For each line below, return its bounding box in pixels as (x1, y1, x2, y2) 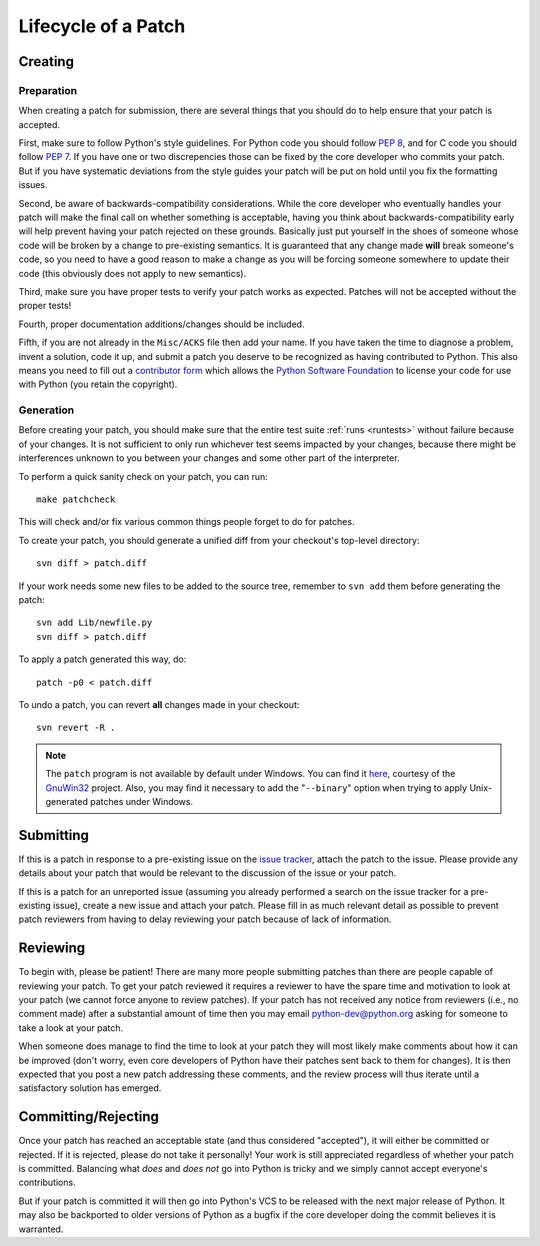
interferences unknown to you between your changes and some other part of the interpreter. (18, 452, 400, 464)
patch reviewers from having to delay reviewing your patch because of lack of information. (18, 913, 392, 925)
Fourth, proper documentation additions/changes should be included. (18, 318, 305, 330)
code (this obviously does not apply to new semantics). (18, 267, 247, 279)
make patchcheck (36, 494, 116, 505)
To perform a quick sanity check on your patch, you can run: (18, 470, 269, 482)
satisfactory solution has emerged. (18, 1082, 162, 1094)
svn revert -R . (36, 722, 116, 734)
